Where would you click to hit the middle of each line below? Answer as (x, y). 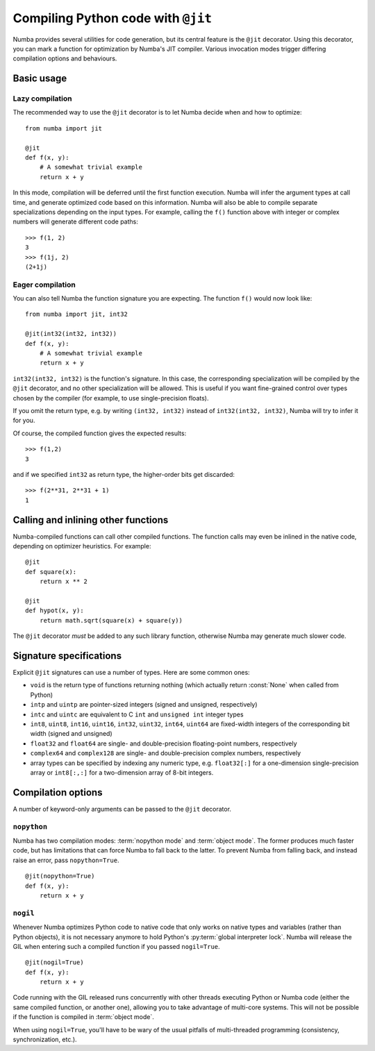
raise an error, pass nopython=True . (66, 860)
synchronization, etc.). (45, 1040)
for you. (24, 421)
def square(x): (51, 572)
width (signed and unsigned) (71, 734)
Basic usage (40, 79)
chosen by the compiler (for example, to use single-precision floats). (111, 398)
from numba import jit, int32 (77, 314)
